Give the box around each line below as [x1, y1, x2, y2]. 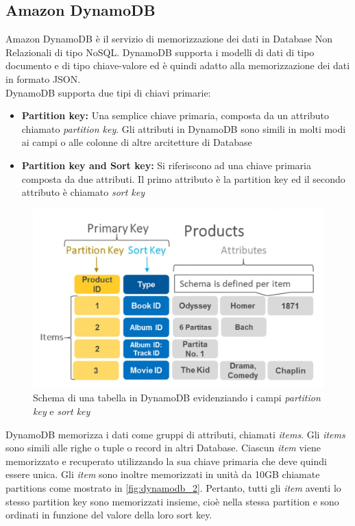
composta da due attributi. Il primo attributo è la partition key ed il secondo [21, 171, 345, 186]
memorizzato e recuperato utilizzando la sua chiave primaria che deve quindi [5, 453, 327, 468]
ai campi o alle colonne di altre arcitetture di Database [21, 135, 252, 149]
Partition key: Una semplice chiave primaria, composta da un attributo [21, 108, 330, 123]
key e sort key [33, 404, 90, 418]
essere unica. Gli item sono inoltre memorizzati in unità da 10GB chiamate [5, 467, 320, 481]
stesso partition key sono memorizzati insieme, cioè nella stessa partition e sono [5, 494, 339, 508]
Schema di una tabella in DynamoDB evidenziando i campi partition [33, 390, 321, 405]
